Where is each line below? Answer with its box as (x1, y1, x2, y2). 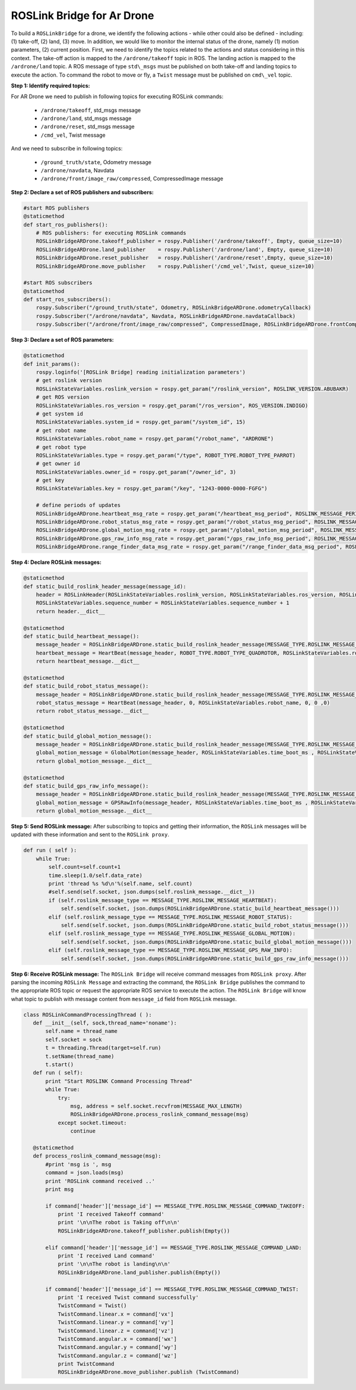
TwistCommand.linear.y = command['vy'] (58, 1319, 174, 1326)
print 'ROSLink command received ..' (45, 1177, 155, 1184)
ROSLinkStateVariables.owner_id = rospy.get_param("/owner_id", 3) (36, 468, 237, 475)
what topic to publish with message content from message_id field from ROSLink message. (11, 995, 237, 1003)
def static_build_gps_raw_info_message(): (23, 782, 149, 789)
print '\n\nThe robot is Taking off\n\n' (58, 1219, 180, 1226)
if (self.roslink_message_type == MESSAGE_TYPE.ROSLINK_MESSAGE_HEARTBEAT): (48, 897, 277, 903)
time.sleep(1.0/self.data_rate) (48, 872, 142, 879)
